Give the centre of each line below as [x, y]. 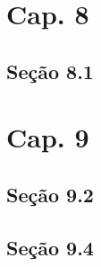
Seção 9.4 [50, 247]
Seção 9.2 [50, 194]
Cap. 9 [48, 137]
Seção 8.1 [50, 71]
